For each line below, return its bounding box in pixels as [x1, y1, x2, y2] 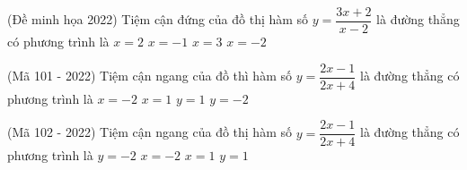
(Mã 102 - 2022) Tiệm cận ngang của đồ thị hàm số [7, 123, 292, 141]
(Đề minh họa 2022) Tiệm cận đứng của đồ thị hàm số [7, 10, 309, 29]
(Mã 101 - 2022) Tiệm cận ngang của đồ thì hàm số [7, 66, 292, 85]
